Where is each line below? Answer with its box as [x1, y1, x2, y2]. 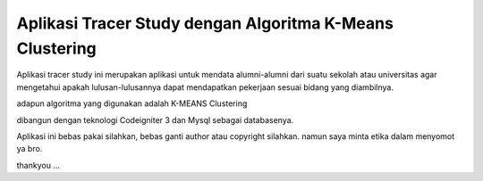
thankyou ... [16, 160, 60, 170]
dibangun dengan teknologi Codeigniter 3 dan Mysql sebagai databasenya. [16, 114, 294, 125]
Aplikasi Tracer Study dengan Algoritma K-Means [16, 13, 394, 33]
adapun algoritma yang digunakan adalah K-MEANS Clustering [16, 98, 248, 109]
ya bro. [16, 144, 43, 154]
